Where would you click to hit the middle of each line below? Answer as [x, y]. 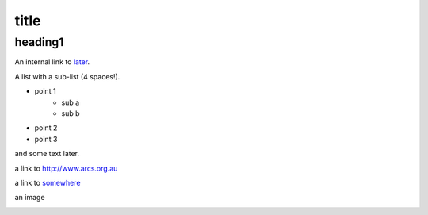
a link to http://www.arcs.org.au [66, 168]
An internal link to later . [52, 62]
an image [30, 198]
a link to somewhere [48, 182]
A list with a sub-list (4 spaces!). [67, 76]
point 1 [45, 91]
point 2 [46, 128]
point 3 [46, 139]
